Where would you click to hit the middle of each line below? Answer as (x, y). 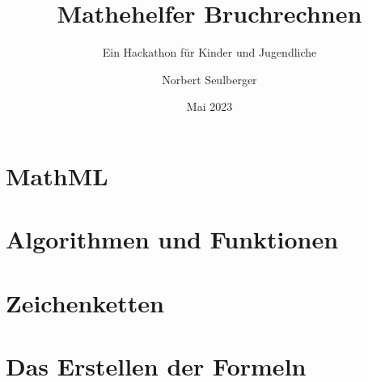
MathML (57, 175)
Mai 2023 (209, 106)
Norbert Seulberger (209, 79)
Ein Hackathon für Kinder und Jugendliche (209, 52)
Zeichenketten (85, 302)
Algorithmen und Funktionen (172, 239)
